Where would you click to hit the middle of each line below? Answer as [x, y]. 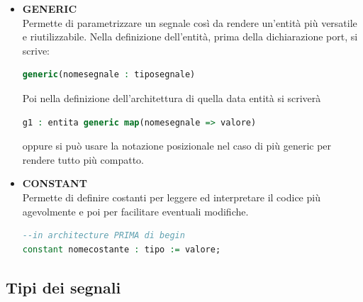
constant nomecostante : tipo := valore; [122, 249]
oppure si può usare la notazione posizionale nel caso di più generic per [177, 146]
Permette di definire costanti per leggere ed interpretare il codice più [171, 197]
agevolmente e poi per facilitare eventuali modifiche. [135, 211]
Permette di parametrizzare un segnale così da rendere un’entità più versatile [190, 22]
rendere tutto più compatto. [83, 159]
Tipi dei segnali [63, 287]
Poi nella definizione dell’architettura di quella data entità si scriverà [172, 97]
